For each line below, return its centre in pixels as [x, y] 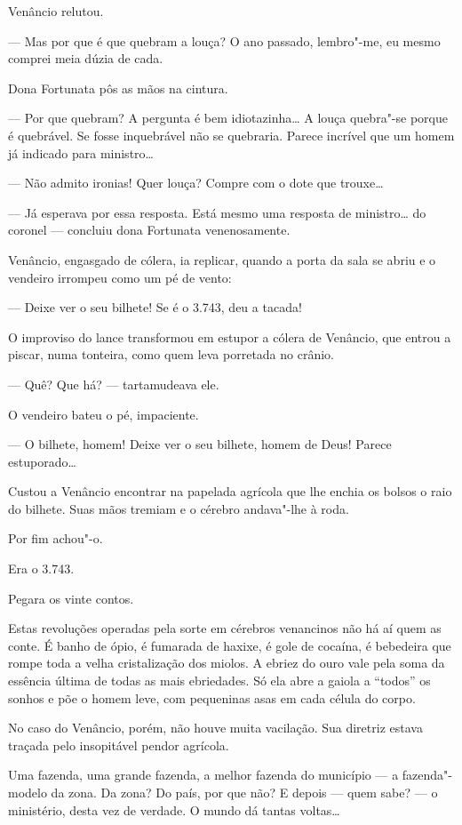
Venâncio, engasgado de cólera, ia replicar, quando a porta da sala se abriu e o [222, 259]
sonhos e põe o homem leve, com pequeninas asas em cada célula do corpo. [212, 697]
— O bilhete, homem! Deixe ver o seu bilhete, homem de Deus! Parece [200, 444]
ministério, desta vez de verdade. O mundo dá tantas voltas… [174, 809]
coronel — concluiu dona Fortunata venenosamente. [149, 230]
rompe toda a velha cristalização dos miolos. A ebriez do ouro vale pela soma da [227, 663]
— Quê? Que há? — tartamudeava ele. [114, 384]
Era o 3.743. [41, 569]
